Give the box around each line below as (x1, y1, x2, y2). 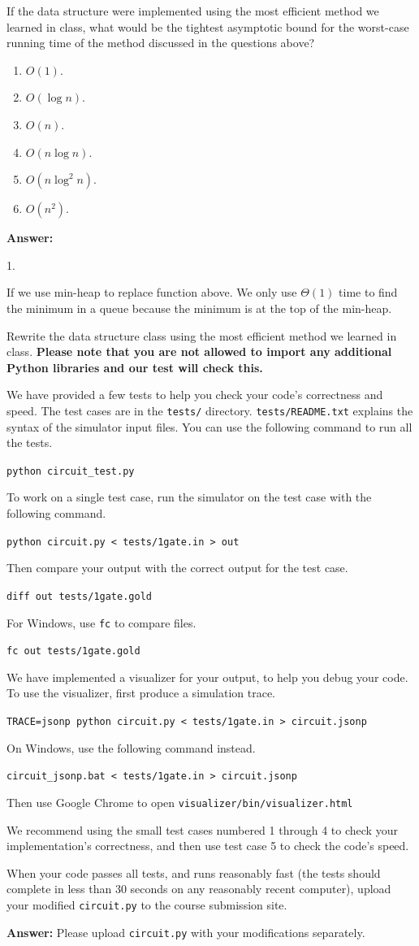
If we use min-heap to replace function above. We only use (6, 284, 297, 301)
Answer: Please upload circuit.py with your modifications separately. (6, 923, 365, 940)
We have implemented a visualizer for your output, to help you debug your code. (6, 668, 408, 685)
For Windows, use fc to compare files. (6, 614, 197, 631)
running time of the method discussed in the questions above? (6, 34, 315, 51)
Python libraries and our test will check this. (6, 358, 263, 375)
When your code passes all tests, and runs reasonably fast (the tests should (6, 864, 381, 881)
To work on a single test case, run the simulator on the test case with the (6, 488, 372, 506)
